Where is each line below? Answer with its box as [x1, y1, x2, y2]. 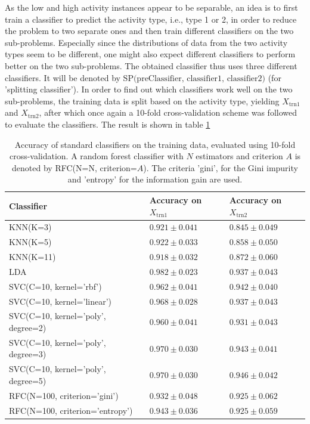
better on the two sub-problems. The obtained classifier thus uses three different [5, 59, 297, 72]
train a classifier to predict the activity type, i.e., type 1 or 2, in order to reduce [5, 13, 297, 25]
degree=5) [9, 374, 46, 386]
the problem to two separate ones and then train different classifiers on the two [5, 24, 294, 37]
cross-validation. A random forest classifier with [9, 150, 184, 162]
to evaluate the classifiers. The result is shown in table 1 [5, 117, 210, 130]
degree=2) [9, 321, 46, 333]
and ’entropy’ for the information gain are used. [67, 173, 243, 185]
